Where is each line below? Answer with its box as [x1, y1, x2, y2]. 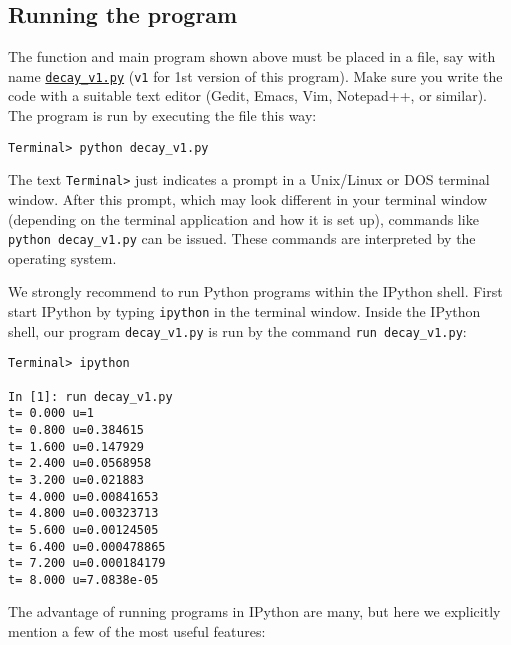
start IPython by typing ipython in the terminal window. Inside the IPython [8, 300, 481, 321]
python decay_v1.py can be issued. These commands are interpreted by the [8, 228, 476, 249]
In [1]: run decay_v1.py [8, 389, 173, 404]
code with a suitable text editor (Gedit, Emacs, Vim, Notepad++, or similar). [8, 85, 487, 106]
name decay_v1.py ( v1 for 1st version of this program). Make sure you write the [8, 65, 503, 86]
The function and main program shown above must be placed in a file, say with [8, 46, 496, 67]
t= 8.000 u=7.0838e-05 [8, 572, 159, 587]
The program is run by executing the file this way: [8, 105, 317, 126]
